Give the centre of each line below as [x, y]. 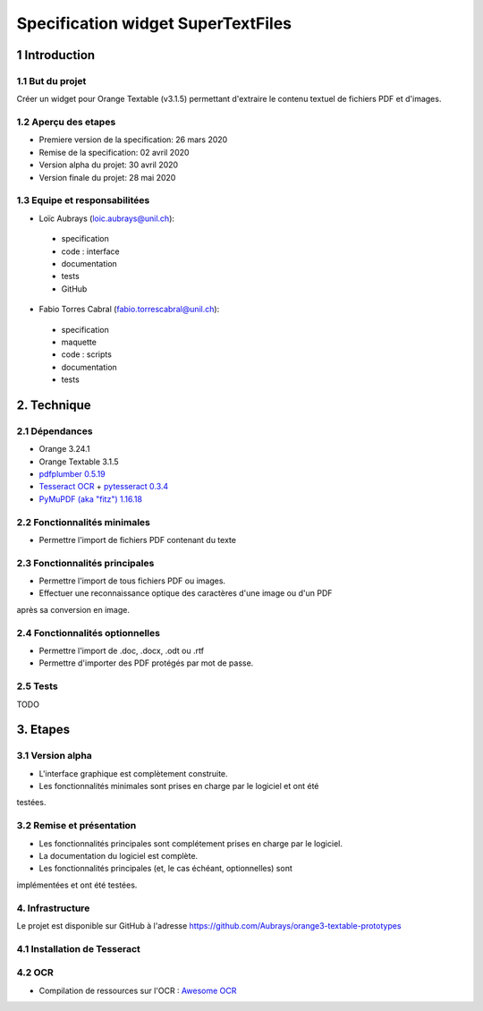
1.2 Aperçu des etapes [66, 123]
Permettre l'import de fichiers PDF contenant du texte [138, 539]
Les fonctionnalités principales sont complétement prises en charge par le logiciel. [191, 843]
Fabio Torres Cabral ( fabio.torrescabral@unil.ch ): [129, 310]
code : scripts [86, 354]
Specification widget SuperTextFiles [154, 23]
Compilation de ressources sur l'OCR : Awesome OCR [138, 990]
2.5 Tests [37, 686]
